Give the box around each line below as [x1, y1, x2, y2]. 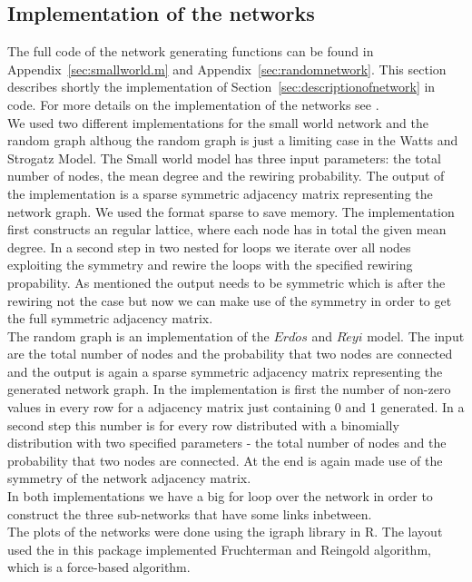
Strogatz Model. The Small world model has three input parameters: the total [7, 148, 441, 167]
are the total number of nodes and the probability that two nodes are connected [7, 344, 453, 363]
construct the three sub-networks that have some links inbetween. [7, 504, 372, 523]
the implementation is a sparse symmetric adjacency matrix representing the [7, 183, 433, 202]
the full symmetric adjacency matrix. [7, 309, 213, 328]
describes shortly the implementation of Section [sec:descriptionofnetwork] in [7, 77, 436, 96]
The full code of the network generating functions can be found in [7, 42, 374, 61]
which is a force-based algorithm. [7, 557, 191, 577]
